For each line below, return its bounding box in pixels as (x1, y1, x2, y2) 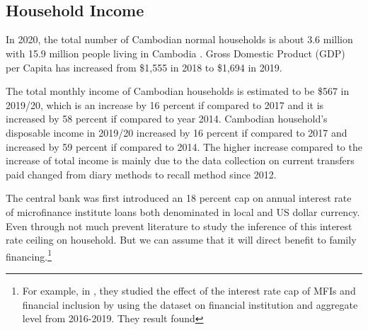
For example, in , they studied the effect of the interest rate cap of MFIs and (22, 283, 356, 297)
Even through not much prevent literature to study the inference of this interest (6, 218, 352, 233)
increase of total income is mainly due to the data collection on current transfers (6, 153, 355, 168)
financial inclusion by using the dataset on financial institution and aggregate (22, 297, 358, 312)
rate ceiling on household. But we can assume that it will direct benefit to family (6, 232, 357, 247)
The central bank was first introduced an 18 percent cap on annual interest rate (6, 190, 352, 205)
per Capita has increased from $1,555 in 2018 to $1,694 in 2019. (6, 59, 282, 74)
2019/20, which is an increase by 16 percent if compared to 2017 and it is (6, 97, 324, 112)
